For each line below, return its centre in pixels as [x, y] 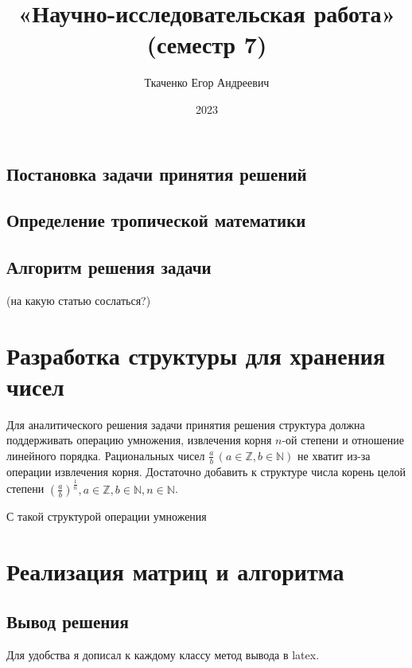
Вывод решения [68, 621]
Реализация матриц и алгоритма [175, 570]
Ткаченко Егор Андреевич [207, 82]
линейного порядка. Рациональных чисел [106, 455]
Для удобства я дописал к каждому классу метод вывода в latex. [163, 654]
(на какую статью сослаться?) [79, 300]
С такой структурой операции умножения [107, 516]
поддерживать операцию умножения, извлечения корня [139, 440]
